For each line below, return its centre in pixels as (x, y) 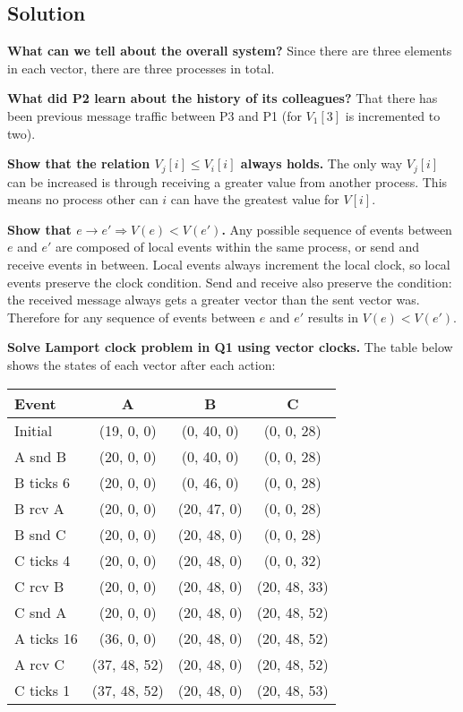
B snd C (40, 534)
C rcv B (39, 586)
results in (333, 317)
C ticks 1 (43, 690)
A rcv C (40, 664)
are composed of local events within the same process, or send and (237, 247)
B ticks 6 (43, 482)
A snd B (41, 456)
